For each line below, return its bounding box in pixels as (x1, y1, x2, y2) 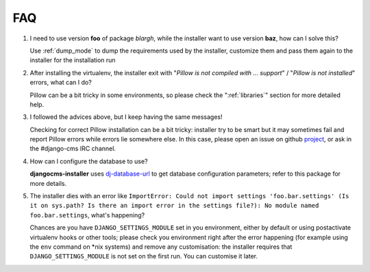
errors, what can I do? (29, 79, 92, 87)
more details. (29, 179, 67, 187)
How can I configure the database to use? (29, 157, 148, 165)
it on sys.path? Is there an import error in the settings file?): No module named (29, 202, 319, 210)
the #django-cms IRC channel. (29, 144, 116, 153)
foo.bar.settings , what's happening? (29, 210, 145, 219)
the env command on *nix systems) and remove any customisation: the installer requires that (29, 243, 293, 251)
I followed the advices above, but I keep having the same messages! (29, 113, 223, 121)
